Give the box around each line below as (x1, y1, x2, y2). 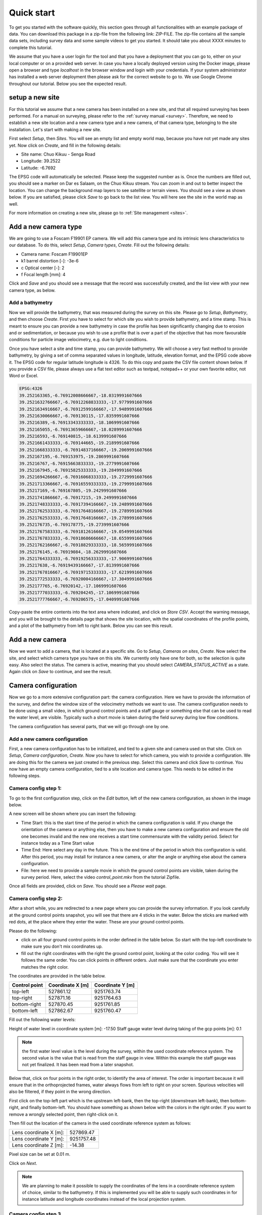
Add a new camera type (9, 223, 82, 231)
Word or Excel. (9, 373, 38, 379)
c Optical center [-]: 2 (21, 265, 65, 271)
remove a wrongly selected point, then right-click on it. (9, 1111, 119, 1117)
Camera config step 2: (9, 895, 63, 902)
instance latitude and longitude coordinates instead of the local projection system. (22, 1196, 186, 1202)
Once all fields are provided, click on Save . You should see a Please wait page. (9, 883, 167, 889)
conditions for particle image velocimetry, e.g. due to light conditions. (9, 337, 148, 343)
